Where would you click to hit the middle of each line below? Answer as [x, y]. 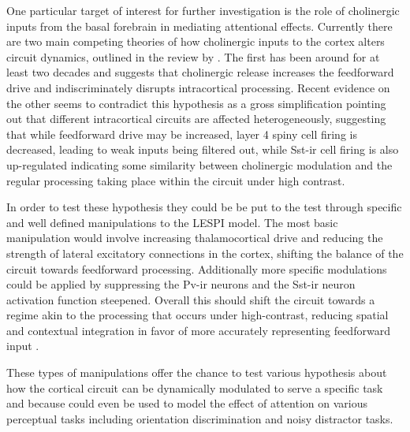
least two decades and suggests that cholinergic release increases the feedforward [200, 72]
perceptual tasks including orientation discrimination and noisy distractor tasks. [200, 418]
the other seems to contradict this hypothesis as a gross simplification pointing [196, 103]
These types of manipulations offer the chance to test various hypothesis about [197, 372]
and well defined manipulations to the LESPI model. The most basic [172, 222]
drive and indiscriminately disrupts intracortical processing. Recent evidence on [198, 87]
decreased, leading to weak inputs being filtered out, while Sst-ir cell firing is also [203, 149]
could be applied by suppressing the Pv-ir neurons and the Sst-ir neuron [181, 284]
